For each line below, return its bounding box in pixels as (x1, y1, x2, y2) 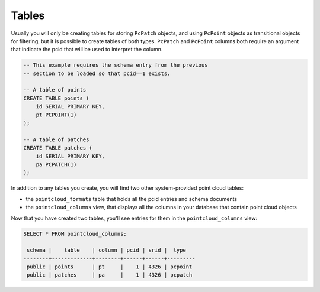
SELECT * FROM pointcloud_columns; (23, 231, 127, 237)
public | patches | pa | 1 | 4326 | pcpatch (27, 272, 193, 278)
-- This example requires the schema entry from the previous (23, 62, 208, 69)
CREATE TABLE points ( (23, 95, 89, 102)
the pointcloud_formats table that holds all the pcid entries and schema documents (25, 195, 238, 202)
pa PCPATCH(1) (36, 161, 77, 168)
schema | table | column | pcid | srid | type (27, 247, 186, 254)
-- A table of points (23, 86, 87, 93)
